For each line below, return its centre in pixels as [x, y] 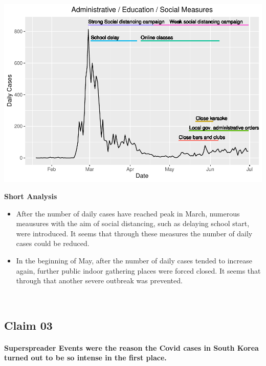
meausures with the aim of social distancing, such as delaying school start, [133, 223]
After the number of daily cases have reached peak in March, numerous [128, 213]
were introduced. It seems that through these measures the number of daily [134, 233]
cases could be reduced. [53, 243]
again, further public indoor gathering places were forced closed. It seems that [138, 270]
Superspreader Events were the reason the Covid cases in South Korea [131, 347]
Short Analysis [31, 196]
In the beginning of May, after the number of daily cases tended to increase [134, 261]
